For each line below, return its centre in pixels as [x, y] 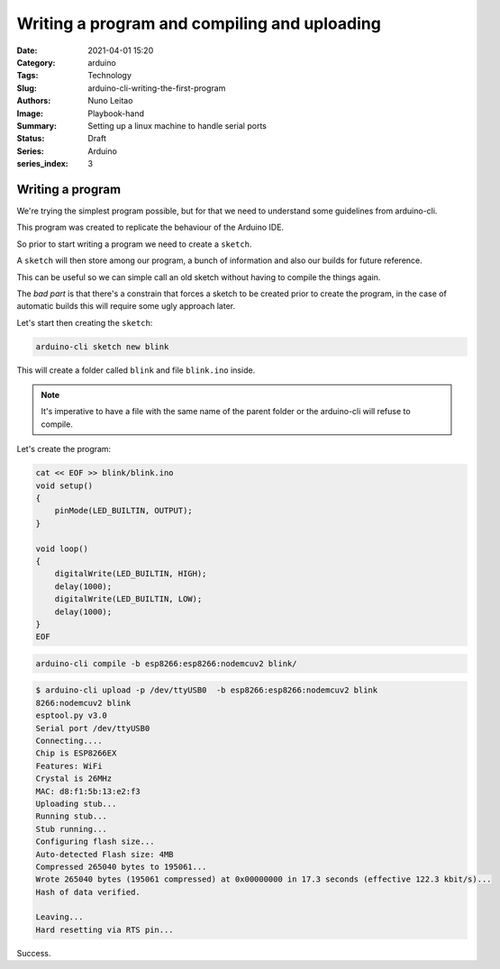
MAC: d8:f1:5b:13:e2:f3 [88, 791]
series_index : [43, 164]
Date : [27, 50]
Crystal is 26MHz [74, 779]
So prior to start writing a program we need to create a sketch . [134, 244]
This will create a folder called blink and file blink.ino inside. [136, 370]
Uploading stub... [76, 803]
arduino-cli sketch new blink [102, 346]
